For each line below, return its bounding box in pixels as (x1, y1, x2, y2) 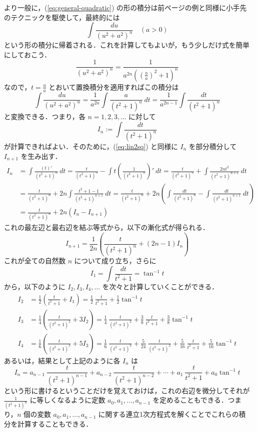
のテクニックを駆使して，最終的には (4, 12, 120, 22)
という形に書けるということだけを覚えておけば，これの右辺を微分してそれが (4, 385, 250, 395)
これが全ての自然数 (4, 255, 66, 266)
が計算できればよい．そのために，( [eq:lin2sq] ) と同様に (4, 141, 178, 152)
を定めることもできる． (153, 395, 228, 405)
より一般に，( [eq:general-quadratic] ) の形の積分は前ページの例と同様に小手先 (4, 2, 247, 12)
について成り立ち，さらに (74, 255, 157, 266)
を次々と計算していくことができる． (102, 281, 219, 292)
